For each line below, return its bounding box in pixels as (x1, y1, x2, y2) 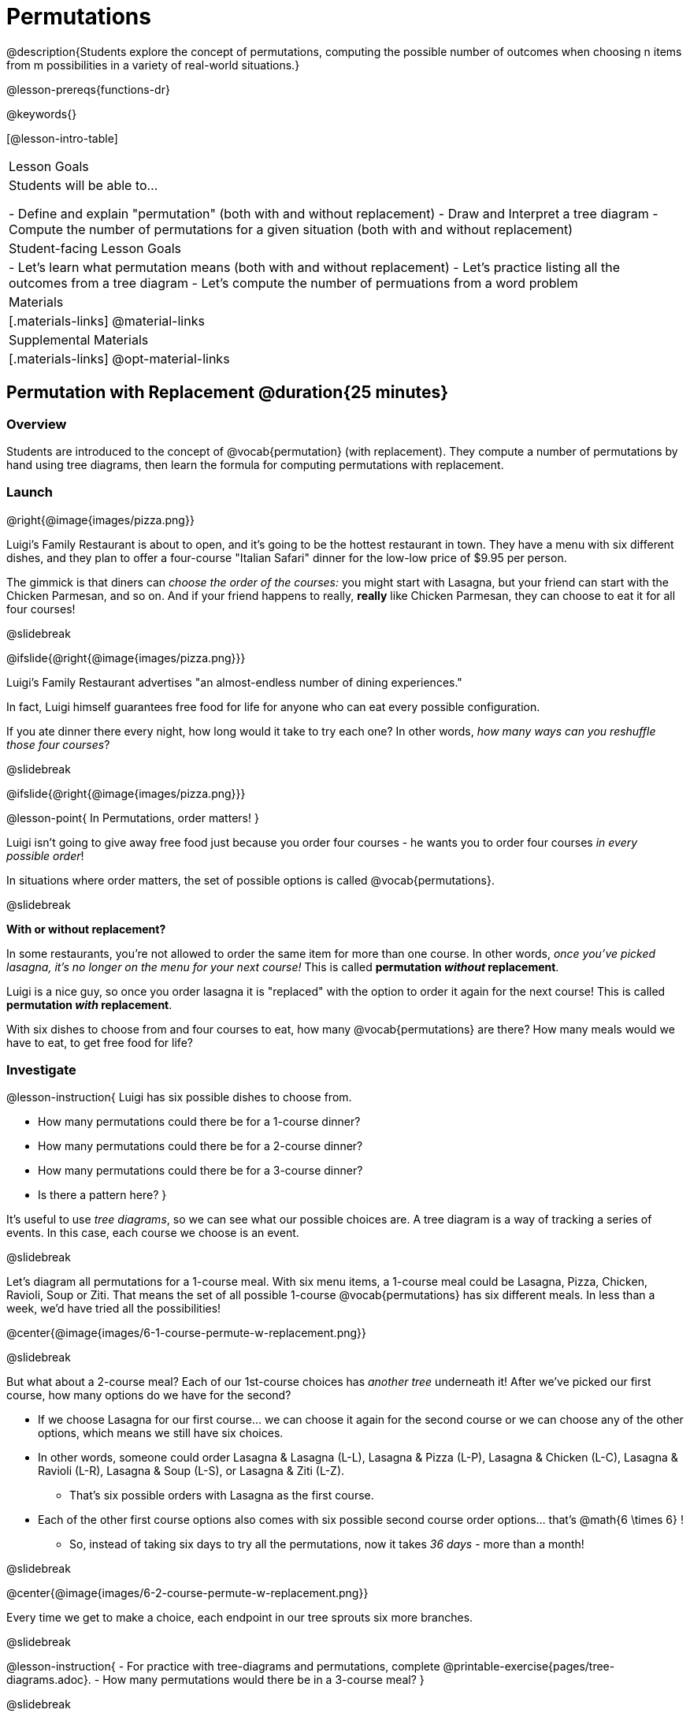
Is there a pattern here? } (38, 1188, 167, 1202)
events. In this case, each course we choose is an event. (6, 1226, 299, 1240)
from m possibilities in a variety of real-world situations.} (6, 58, 300, 72)
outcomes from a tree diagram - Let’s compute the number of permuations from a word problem (9, 274, 578, 291)
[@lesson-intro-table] (6, 131, 118, 145)
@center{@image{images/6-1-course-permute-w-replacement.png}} (6, 1326, 367, 1340)
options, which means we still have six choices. (38, 1426, 284, 1440)
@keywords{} (6, 106, 77, 121)
